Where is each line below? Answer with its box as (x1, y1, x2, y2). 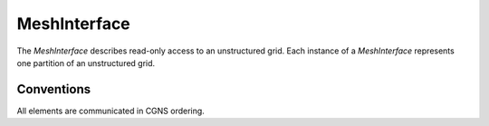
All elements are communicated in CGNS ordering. (16, 105, 206, 116)
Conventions (16, 82, 91, 97)
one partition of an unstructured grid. (16, 57, 156, 68)
